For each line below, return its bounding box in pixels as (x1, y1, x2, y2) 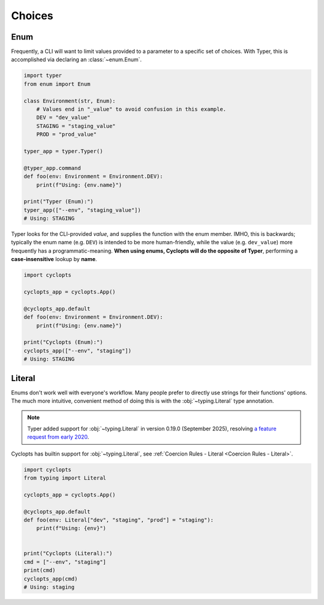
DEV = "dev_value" (36, 114, 91, 121)
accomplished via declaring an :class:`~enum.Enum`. (11, 56, 142, 63)
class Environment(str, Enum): (23, 97, 116, 104)
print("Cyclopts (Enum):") (23, 339, 103, 346)
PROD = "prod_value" (36, 131, 97, 138)
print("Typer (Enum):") (23, 198, 94, 205)
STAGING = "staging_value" (36, 122, 116, 129)
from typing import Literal (23, 474, 106, 481)
